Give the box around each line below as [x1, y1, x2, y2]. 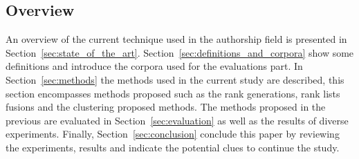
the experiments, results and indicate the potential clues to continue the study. [6, 140, 340, 154]
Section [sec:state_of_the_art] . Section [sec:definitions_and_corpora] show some [6, 45, 354, 59]
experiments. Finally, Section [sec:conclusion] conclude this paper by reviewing [6, 127, 340, 141]
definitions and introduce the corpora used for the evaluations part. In [6, 59, 303, 73]
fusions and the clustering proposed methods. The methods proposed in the [6, 100, 326, 114]
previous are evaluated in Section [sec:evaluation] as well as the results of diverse [6, 113, 349, 127]
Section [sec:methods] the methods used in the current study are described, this [6, 72, 344, 86]
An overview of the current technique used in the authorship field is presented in [6, 32, 347, 46]
